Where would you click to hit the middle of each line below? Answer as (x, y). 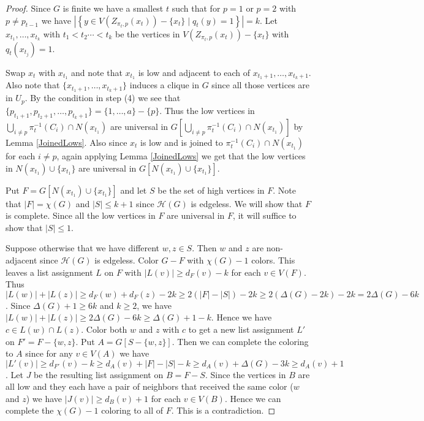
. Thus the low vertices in (207, 110)
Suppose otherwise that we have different (83, 248)
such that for (196, 8)
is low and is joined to (182, 142)
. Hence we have (241, 317)
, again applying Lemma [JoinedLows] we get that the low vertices (181, 155)
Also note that (33, 85)
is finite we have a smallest (113, 8)
